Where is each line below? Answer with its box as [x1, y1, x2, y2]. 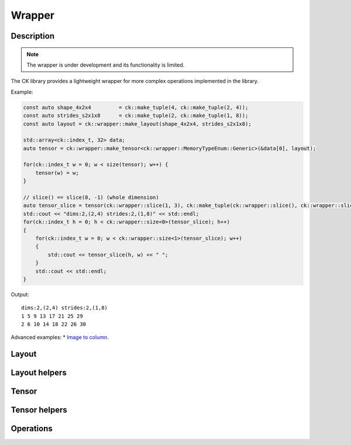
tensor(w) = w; [35, 170, 79, 176]
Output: [11, 291, 29, 298]
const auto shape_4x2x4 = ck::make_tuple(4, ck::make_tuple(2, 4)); [23, 104, 249, 111]
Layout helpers [11, 368, 67, 378]
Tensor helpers [11, 405, 67, 415]
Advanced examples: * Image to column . [11, 334, 109, 341]
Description [11, 31, 55, 41]
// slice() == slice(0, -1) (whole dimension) [23, 194, 159, 201]
